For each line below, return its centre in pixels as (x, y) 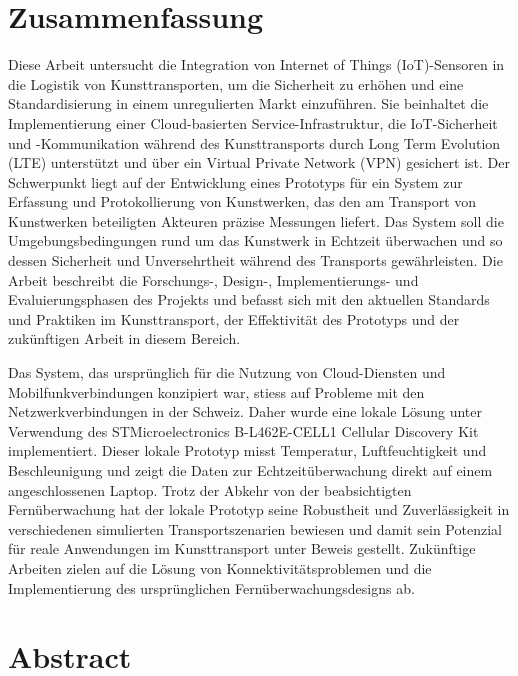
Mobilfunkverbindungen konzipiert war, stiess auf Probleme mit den (216, 391)
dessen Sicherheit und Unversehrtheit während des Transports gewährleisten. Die (255, 260)
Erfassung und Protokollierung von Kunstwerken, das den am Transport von (242, 201)
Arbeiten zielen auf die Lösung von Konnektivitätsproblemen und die (220, 567)
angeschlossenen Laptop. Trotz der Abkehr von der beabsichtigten (210, 489)
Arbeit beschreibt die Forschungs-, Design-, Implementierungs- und (213, 279)
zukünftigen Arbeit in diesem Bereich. (124, 338)
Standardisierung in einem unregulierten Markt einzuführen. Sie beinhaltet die (248, 103)
